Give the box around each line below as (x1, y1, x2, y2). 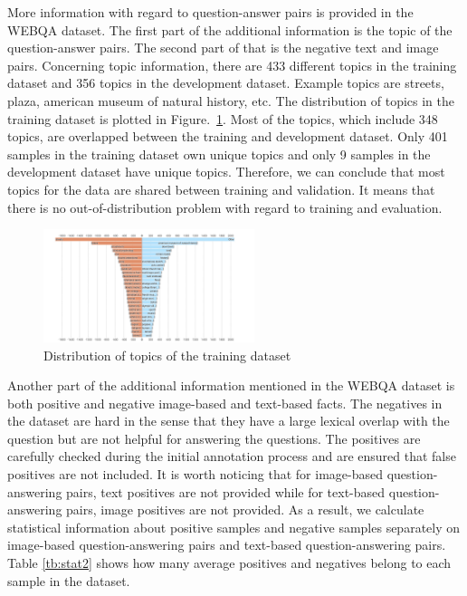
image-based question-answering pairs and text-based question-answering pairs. (7, 535, 446, 554)
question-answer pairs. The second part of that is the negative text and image (7, 38, 439, 57)
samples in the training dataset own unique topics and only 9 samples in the (7, 144, 431, 163)
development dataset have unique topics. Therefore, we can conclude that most (7, 162, 445, 181)
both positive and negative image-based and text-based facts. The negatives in (7, 393, 443, 412)
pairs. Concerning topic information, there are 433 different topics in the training (7, 55, 457, 74)
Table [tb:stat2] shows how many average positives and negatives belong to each (7, 553, 452, 572)
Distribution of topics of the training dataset (43, 345, 291, 364)
